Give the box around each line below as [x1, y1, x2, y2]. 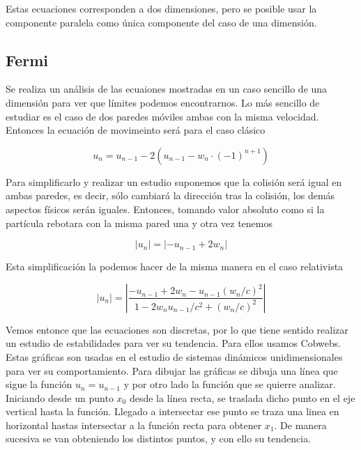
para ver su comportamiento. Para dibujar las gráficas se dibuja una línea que [6, 363, 338, 378]
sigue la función [6, 377, 72, 391]
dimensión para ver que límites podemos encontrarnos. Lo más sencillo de [6, 95, 320, 109]
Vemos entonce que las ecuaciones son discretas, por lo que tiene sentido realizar [6, 322, 348, 336]
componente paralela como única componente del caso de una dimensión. [6, 15, 317, 29]
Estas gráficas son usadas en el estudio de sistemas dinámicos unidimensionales [6, 349, 343, 364]
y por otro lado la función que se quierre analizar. [123, 377, 336, 391]
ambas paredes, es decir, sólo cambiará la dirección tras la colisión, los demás [6, 188, 335, 203]
